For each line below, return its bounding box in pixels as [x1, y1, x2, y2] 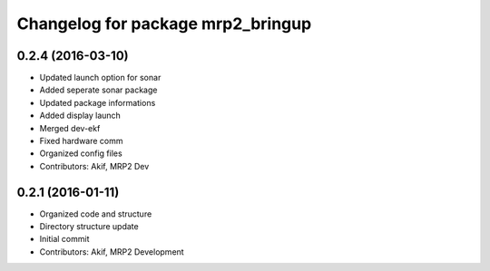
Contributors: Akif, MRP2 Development [39, 246, 185, 257]
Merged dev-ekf [39, 122, 101, 133]
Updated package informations [39, 97, 156, 108]
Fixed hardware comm [39, 136, 123, 147]
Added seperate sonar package [39, 84, 158, 95]
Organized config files [39, 148, 122, 159]
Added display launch [39, 110, 122, 121]
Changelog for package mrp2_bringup [16, 14, 312, 34]
